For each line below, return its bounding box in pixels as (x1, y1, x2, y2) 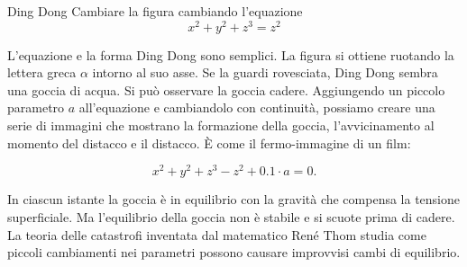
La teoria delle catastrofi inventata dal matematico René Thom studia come (7, 225, 426, 244)
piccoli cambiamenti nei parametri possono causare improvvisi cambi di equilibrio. (7, 243, 461, 262)
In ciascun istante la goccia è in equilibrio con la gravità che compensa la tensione (7, 190, 461, 209)
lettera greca (7, 63, 77, 82)
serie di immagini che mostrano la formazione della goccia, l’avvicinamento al (7, 116, 435, 135)
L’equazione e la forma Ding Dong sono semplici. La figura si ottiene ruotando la (7, 45, 454, 64)
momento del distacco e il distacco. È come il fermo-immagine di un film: (7, 133, 411, 152)
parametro (7, 98, 65, 117)
